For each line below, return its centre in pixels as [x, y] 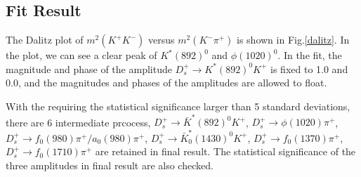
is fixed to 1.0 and [309, 68]
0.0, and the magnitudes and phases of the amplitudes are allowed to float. [166, 83]
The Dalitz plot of [45, 40]
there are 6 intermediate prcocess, [78, 122]
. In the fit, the [310, 55]
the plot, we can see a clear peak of [81, 55]
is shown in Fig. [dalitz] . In [293, 40]
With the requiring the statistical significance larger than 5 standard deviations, [178, 106]
